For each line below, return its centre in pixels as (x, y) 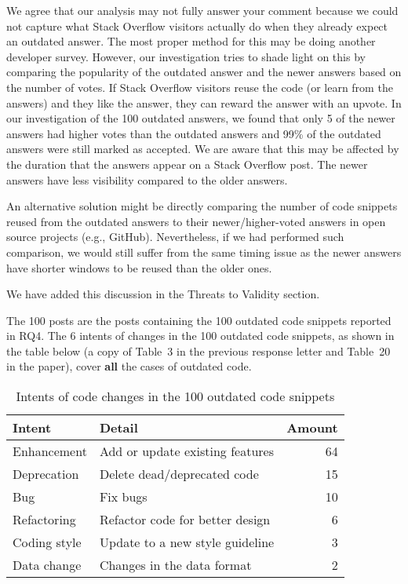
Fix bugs (123, 497)
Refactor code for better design (185, 520)
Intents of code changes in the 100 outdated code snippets (175, 396)
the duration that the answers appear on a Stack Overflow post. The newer (187, 164)
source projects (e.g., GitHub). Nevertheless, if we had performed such (175, 237)
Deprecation (46, 474)
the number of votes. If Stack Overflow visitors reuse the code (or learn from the (200, 87)
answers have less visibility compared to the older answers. (147, 179)
